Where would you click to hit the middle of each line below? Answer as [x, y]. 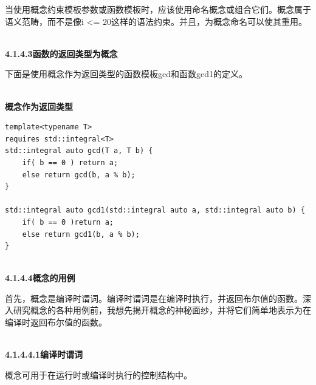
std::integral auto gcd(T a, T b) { [79, 151]
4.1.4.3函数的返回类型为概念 [61, 53]
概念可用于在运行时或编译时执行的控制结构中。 [98, 374]
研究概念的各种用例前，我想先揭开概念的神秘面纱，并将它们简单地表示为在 [162, 310]
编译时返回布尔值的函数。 [56, 322]
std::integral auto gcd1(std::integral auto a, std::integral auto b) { [155, 210]
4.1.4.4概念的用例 [40, 278]
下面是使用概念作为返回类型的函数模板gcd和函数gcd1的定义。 [126, 74]
